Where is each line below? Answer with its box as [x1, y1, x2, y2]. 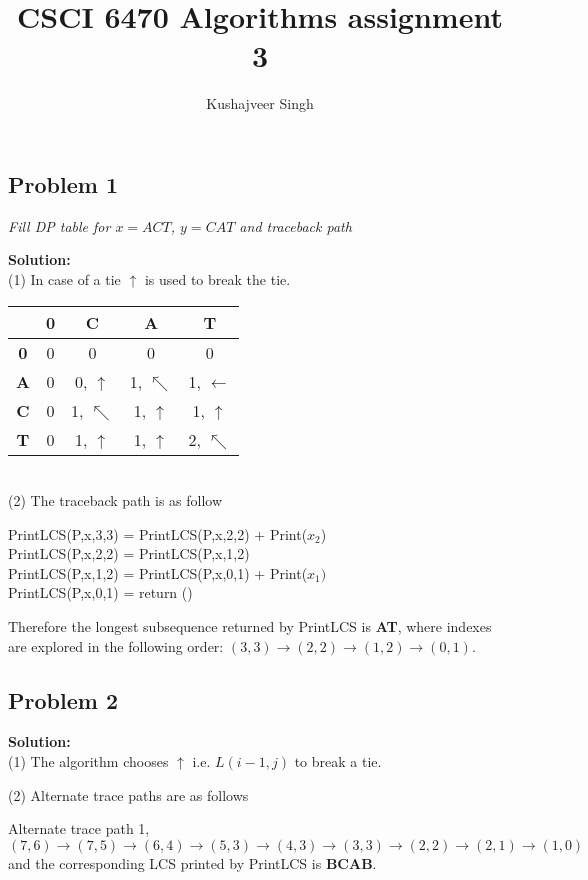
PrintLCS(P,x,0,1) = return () [8, 582, 193, 603]
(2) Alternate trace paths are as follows [8, 784, 249, 805]
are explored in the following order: [8, 635, 224, 656]
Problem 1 [8, 168, 118, 199]
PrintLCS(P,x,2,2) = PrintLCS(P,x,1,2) [8, 543, 250, 564]
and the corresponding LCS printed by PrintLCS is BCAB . [8, 852, 377, 873]
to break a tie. [294, 751, 382, 772]
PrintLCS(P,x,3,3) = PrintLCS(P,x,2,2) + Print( [8, 523, 308, 544]
